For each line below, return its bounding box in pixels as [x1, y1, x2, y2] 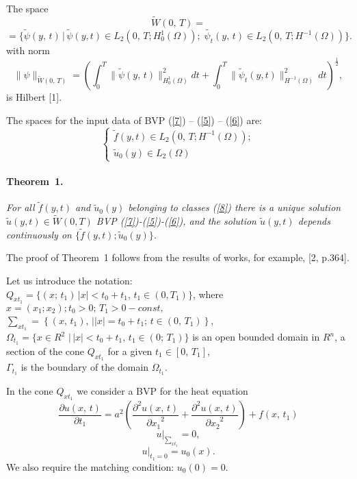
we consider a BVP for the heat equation [77, 383, 248, 397]
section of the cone [6, 343, 85, 358]
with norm [6, 43, 50, 58]
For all [6, 200, 35, 214]
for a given [107, 343, 153, 358]
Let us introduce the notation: [6, 273, 133, 287]
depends [297, 214, 330, 228]
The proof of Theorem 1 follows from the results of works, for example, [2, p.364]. [6, 250, 349, 265]
